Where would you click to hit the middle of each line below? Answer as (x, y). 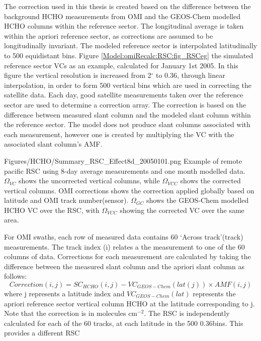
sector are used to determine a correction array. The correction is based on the (125, 104)
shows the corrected (210, 181)
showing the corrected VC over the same (182, 210)
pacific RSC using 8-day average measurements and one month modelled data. (125, 170)
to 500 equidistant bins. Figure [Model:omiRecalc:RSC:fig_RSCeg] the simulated (129, 55)
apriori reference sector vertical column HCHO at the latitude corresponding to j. (129, 303)
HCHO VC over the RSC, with (52, 210)
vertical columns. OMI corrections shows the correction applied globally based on (129, 190)
